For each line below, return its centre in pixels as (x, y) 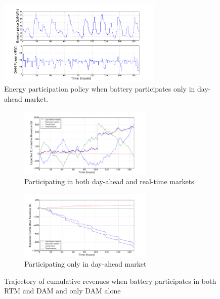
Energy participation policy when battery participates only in (100, 89)
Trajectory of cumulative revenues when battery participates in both (110, 281)
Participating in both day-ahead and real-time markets (109, 181)
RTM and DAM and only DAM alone (62, 291)
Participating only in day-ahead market (85, 264)
